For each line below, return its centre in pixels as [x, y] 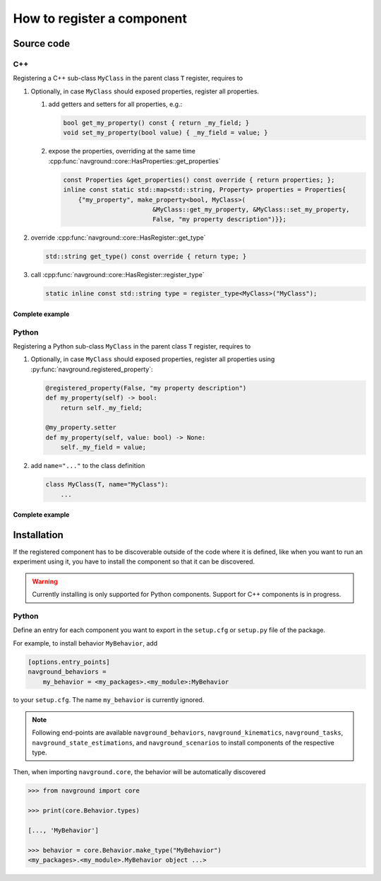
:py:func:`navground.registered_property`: [92, 369]
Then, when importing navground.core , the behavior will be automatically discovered [139, 772]
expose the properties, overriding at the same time [122, 151]
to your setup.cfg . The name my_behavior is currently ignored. [109, 700]
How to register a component [100, 18]
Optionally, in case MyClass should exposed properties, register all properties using [153, 359]
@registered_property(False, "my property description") [146, 388]
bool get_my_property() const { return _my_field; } [156, 123]
